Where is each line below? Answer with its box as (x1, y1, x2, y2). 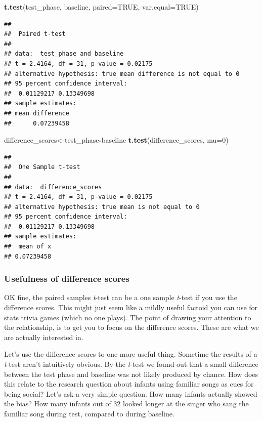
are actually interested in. (4, 331, 83, 342)
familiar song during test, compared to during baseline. (4, 408, 174, 418)
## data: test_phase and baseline (4, 50, 124, 58)
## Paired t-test (4, 30, 66, 38)
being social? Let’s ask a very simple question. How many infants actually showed (4, 388, 257, 399)
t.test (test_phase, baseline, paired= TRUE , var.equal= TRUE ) (4, 2, 199, 12)
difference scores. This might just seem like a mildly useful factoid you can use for (4, 302, 258, 313)
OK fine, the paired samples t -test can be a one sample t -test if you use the (4, 292, 237, 303)
